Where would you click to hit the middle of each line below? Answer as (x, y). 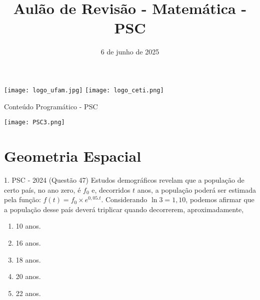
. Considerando (124, 199)
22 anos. (28, 293)
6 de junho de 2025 (130, 52)
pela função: (22, 199)
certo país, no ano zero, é (42, 189)
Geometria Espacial (73, 156)
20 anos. (28, 276)
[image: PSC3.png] (34, 123)
